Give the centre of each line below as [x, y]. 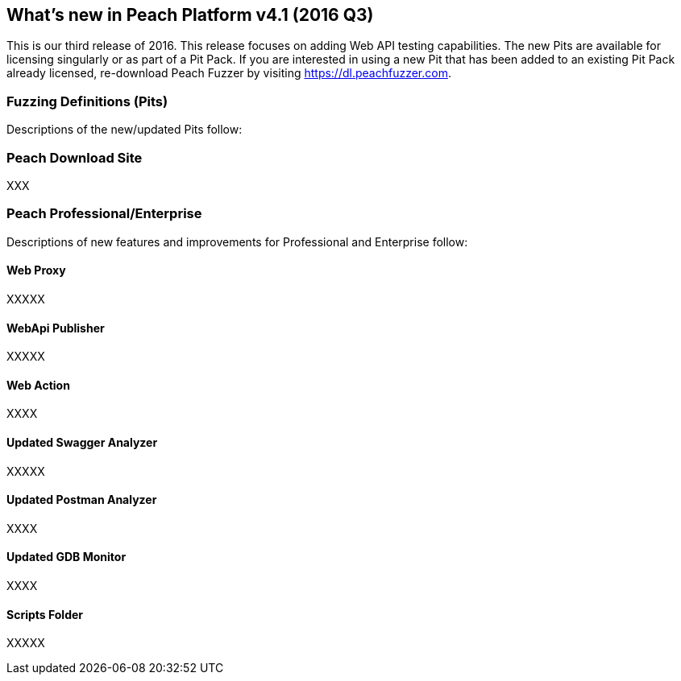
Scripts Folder [45, 614]
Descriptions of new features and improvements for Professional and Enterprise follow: [237, 241]
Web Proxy [36, 270]
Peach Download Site [75, 157]
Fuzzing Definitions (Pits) [87, 101]
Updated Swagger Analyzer [82, 442]
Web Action [38, 385]
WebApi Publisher [56, 328]
